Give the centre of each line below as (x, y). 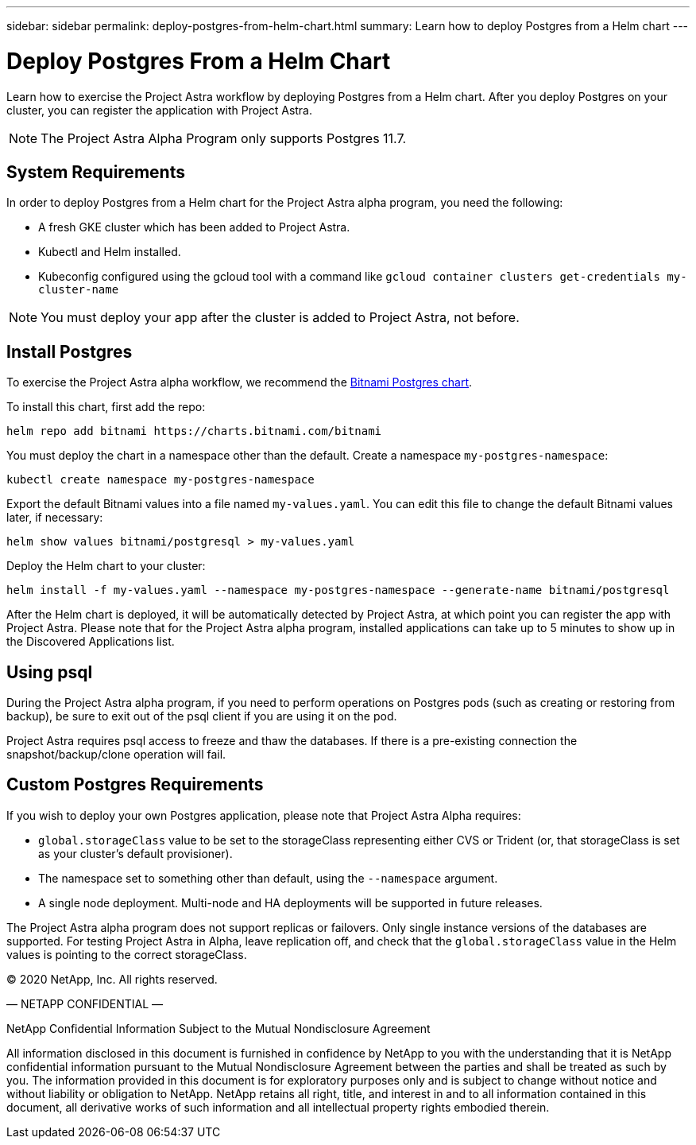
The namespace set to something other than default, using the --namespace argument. (268, 878)
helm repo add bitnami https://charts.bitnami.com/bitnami (194, 431)
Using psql (50, 672)
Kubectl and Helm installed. (110, 252)
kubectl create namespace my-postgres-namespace (160, 480)
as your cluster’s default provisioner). (135, 853)
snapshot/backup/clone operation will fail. (116, 755)
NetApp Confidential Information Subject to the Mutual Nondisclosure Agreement (218, 1028)
